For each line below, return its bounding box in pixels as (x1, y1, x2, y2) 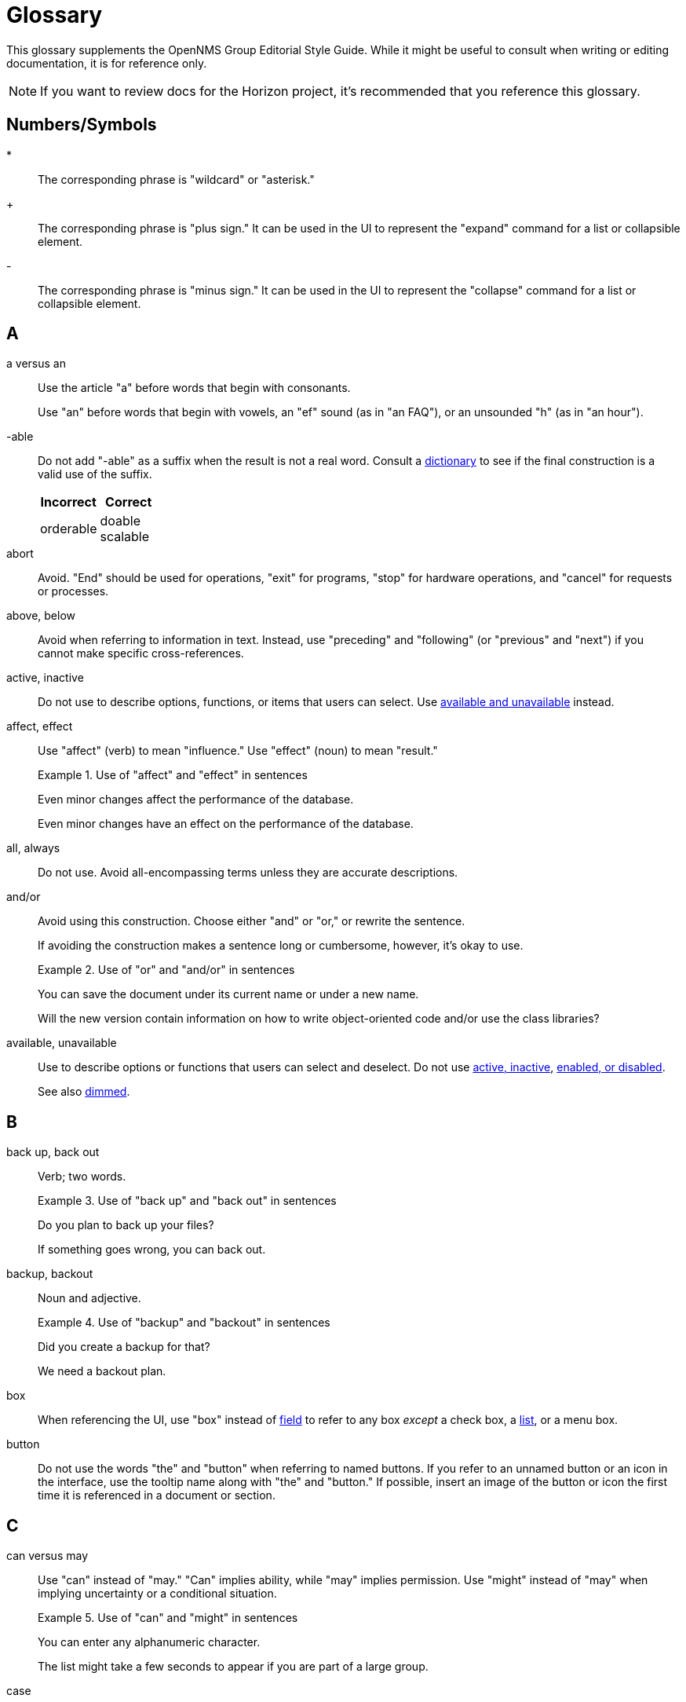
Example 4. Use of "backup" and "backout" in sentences (38, 1316, 330, 1330)
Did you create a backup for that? (38, 1340, 210, 1354)
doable (100, 513, 141, 529)
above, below (6, 609, 76, 623)
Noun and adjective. (38, 1291, 141, 1305)
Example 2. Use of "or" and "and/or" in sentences (38, 963, 295, 977)
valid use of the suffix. (38, 467, 152, 481)
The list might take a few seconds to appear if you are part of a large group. (38, 1660, 429, 1674)
